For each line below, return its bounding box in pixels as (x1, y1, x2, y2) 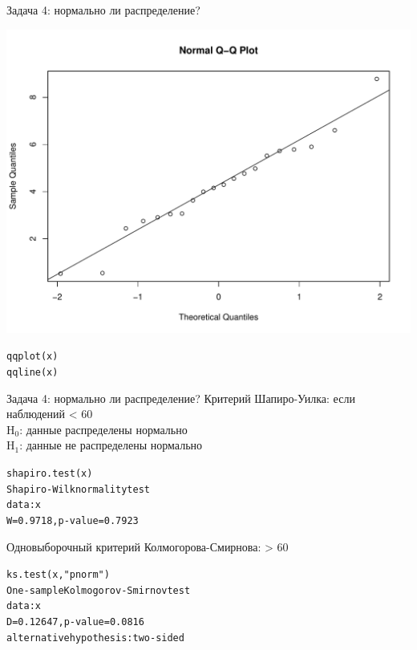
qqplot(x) (6, 351, 59, 363)
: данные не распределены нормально (19, 437, 203, 453)
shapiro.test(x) (6, 467, 93, 479)
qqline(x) (6, 366, 59, 378)
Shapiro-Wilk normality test (6, 483, 150, 495)
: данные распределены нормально (19, 420, 188, 437)
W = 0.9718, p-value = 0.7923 (6, 514, 139, 526)
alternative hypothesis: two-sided (6, 632, 184, 644)
